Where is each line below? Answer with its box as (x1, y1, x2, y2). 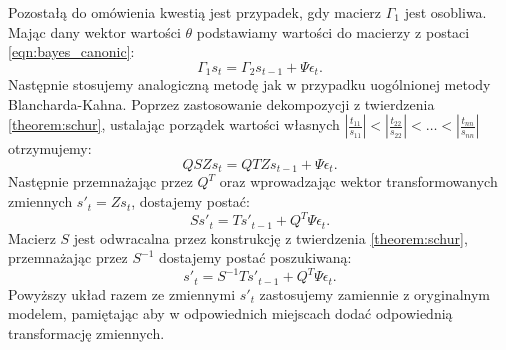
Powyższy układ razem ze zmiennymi (8, 283, 236, 304)
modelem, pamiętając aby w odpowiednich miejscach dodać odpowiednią (8, 303, 453, 324)
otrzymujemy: (8, 138, 92, 159)
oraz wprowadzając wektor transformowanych (219, 171, 498, 192)
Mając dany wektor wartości (8, 21, 181, 42)
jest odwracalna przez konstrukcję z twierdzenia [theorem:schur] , (73, 227, 468, 248)
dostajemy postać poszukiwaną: (159, 247, 352, 268)
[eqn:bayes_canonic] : (8, 41, 135, 62)
